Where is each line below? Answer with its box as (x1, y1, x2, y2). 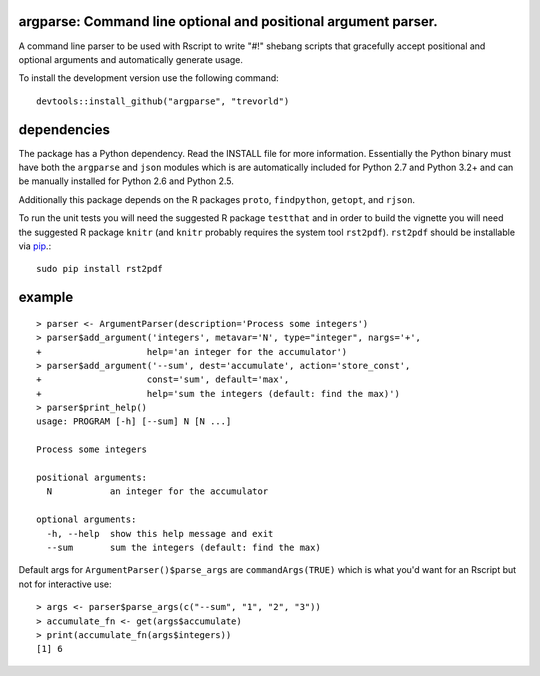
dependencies (18, 121, 110, 138)
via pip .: (18, 240, 52, 252)
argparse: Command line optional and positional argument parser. (18, 13, 439, 30)
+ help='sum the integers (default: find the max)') (36, 388, 400, 399)
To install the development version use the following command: (18, 72, 279, 84)
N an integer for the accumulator (46, 486, 269, 497)
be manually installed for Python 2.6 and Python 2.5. (18, 175, 235, 187)
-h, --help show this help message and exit (46, 528, 274, 539)
